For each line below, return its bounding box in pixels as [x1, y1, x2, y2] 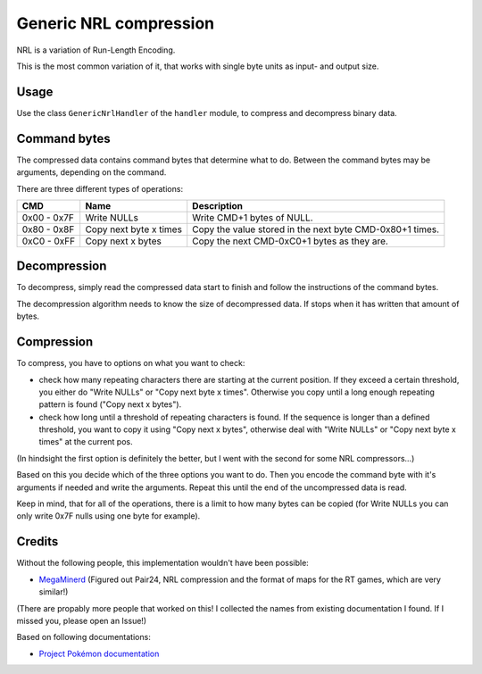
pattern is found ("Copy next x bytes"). [38, 399, 182, 410]
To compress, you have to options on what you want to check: [16, 358, 245, 369]
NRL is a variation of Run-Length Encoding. [16, 45, 176, 55]
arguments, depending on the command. [16, 167, 167, 178]
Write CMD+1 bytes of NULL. [192, 211, 313, 223]
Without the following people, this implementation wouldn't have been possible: [16, 558, 310, 569]
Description [192, 199, 244, 212]
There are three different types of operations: [16, 183, 183, 194]
